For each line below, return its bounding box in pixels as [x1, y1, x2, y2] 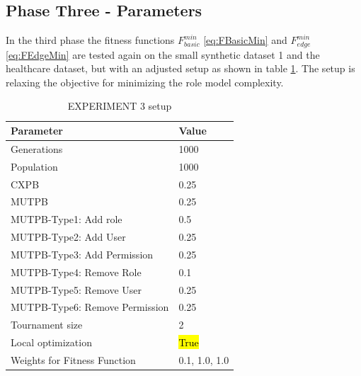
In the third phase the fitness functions [6, 33, 175, 47]
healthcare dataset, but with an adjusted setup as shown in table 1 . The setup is [6, 61, 355, 76]
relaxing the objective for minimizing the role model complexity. [6, 74, 284, 89]
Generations [11, 141, 63, 156]
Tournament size [11, 317, 83, 332]
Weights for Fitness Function [11, 353, 136, 367]
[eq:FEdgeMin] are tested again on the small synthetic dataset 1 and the [6, 47, 320, 62]
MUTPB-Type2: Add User [11, 229, 126, 244]
